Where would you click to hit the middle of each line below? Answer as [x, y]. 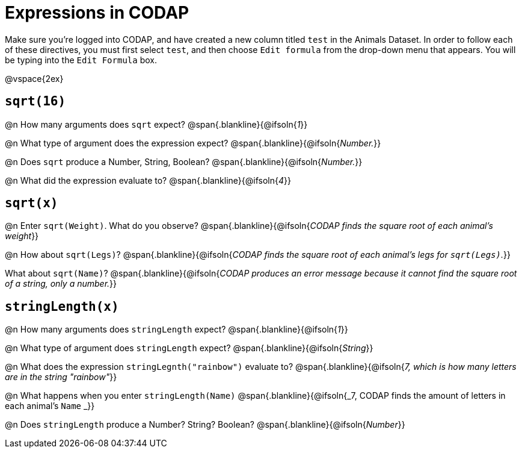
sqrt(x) [32, 203]
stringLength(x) [62, 306]
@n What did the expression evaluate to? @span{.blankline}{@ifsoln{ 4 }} [148, 180]
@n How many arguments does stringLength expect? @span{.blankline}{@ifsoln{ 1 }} [177, 330]
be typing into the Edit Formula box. [81, 60]
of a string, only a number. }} [61, 284]
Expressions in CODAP [97, 13]
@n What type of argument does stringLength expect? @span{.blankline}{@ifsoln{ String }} [189, 348]
